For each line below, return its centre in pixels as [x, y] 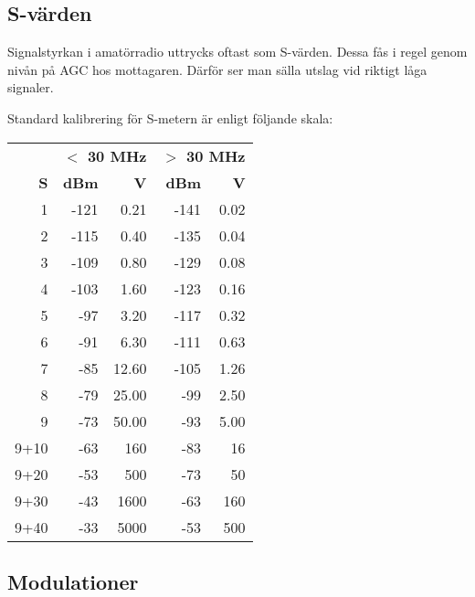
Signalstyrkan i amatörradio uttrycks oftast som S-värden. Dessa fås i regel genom [237, 52]
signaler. [31, 87]
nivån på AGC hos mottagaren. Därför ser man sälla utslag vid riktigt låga [217, 69]
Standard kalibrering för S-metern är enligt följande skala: [170, 117]
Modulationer [73, 581]
